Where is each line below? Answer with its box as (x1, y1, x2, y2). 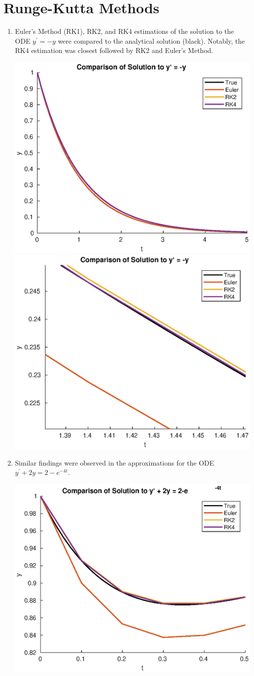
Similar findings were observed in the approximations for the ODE (15, 457, 214, 468)
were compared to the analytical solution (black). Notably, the (58, 35, 245, 46)
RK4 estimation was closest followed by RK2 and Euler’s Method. (15, 45, 213, 55)
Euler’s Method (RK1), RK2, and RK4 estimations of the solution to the (15, 26, 234, 36)
